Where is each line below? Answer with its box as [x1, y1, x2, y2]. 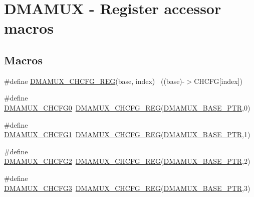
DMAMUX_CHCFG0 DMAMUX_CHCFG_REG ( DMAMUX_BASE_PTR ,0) [4, 102, 250, 113]
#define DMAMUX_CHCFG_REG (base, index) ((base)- [4, 75, 185, 86]
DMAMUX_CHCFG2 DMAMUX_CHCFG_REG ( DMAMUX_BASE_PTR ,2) [4, 156, 250, 166]
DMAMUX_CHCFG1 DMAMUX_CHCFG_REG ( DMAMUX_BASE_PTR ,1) [4, 129, 250, 140]
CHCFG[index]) [194, 75, 242, 86]
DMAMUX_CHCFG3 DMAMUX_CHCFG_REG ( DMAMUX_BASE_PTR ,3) [4, 182, 250, 193]
